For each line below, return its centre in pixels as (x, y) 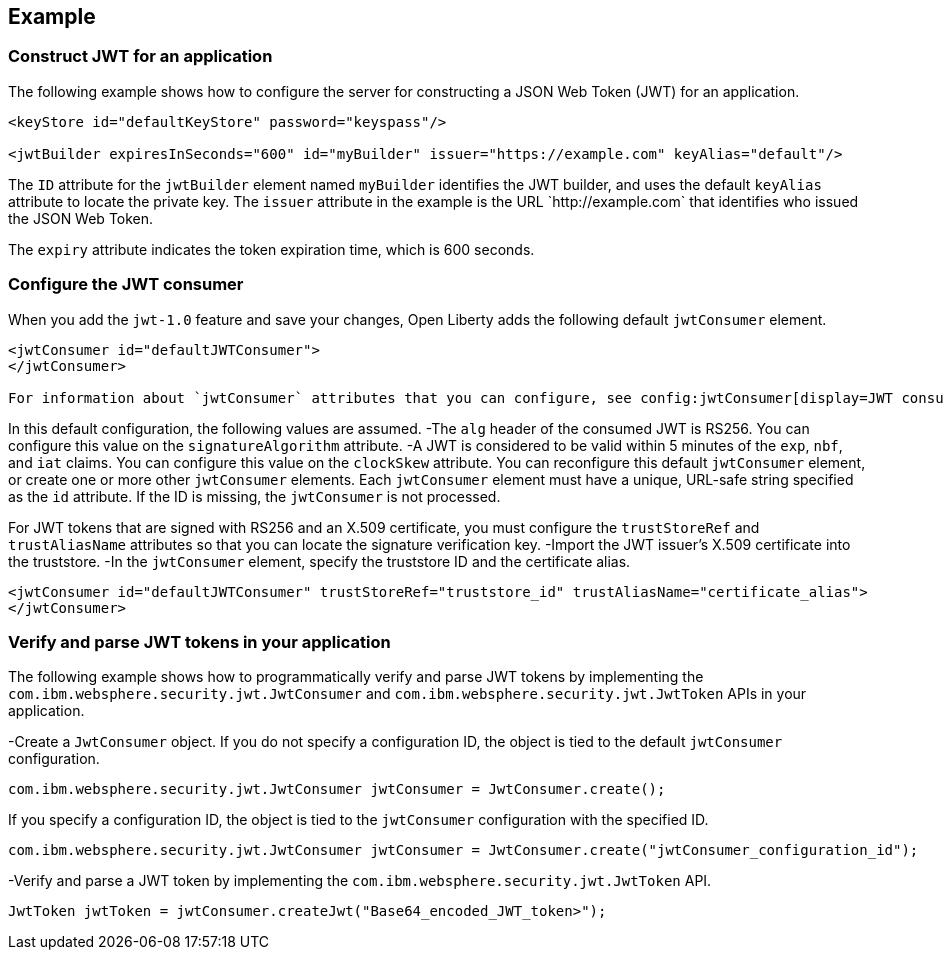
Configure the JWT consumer (126, 284)
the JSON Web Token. (81, 218)
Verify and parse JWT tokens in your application (199, 641)
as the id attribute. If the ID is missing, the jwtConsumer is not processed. (254, 496)
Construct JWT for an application (140, 56)
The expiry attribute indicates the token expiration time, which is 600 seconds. (271, 249)
